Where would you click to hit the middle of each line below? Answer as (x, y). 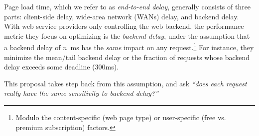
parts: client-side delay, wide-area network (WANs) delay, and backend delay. (122, 16)
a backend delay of (32, 47)
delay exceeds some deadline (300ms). (62, 67)
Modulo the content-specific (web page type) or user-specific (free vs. (121, 117)
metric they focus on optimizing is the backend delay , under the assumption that (127, 35)
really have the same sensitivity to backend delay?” (81, 93)
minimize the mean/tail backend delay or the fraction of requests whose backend (127, 57)
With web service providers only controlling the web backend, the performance (124, 26)
